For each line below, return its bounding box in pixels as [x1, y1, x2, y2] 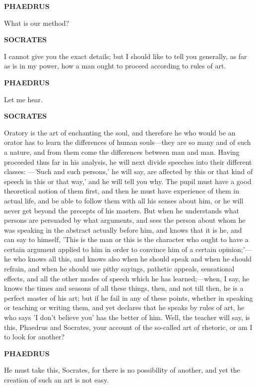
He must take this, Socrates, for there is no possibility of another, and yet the [4, 365, 240, 375]
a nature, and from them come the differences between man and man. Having [4, 146, 240, 157]
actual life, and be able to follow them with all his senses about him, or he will [4, 195, 244, 205]
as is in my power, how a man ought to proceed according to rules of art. [4, 61, 226, 71]
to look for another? [4, 331, 65, 342]
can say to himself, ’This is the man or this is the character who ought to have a [4, 234, 249, 245]
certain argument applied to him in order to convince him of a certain [4, 244, 216, 254]
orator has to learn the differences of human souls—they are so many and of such [4, 137, 251, 147]
